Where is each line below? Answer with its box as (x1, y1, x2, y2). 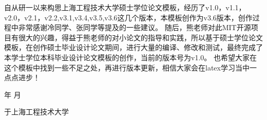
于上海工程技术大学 (4, 106, 69, 117)
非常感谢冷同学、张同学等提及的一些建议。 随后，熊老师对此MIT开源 (18, 22, 251, 33)
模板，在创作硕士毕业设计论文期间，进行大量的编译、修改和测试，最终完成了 (4, 42, 263, 53)
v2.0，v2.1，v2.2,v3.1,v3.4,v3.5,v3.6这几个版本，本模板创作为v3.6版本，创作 (4, 12, 253, 22)
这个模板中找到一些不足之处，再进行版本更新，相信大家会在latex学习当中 (4, 62, 250, 73)
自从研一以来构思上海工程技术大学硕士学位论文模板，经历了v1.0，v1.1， (4, 2, 246, 12)
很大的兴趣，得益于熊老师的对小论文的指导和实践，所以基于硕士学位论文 (18, 32, 263, 42)
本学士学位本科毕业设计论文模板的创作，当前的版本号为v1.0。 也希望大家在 (4, 52, 257, 62)
